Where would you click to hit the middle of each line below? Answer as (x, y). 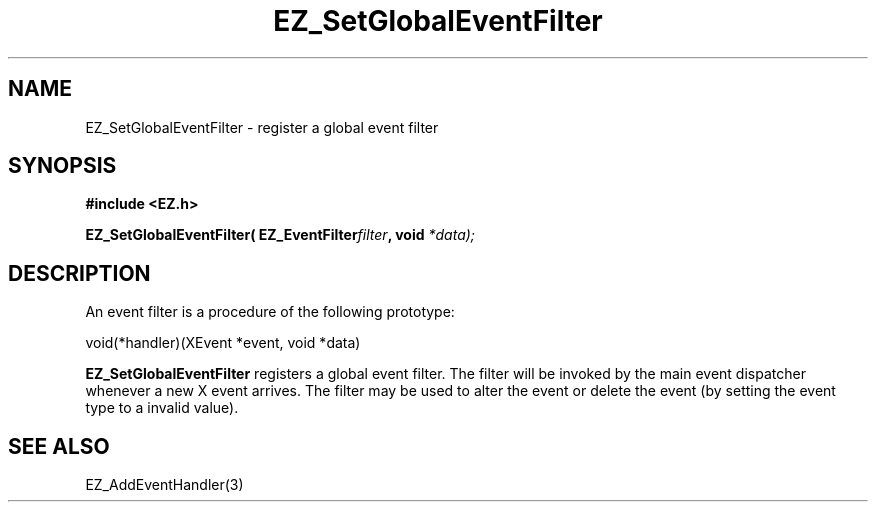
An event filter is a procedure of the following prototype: (270, 312)
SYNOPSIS (62, 166)
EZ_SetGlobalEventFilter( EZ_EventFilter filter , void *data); (280, 235)
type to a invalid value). (162, 408)
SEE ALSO (59, 446)
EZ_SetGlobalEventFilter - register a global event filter (262, 127)
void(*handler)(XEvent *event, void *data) (223, 343)
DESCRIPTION (79, 273)
